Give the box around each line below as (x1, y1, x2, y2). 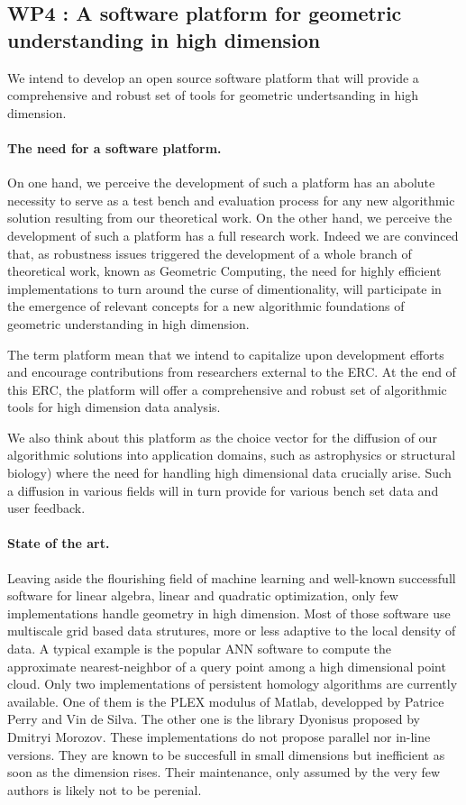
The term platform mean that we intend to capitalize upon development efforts (7, 344, 444, 363)
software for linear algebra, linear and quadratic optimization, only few (7, 586, 398, 605)
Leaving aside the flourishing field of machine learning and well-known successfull (7, 568, 456, 587)
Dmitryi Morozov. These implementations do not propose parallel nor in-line (7, 727, 431, 746)
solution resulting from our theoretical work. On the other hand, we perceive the (7, 208, 452, 227)
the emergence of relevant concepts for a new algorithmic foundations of (7, 297, 405, 316)
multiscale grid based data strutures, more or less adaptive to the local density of (7, 621, 456, 640)
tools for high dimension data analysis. (7, 398, 221, 416)
